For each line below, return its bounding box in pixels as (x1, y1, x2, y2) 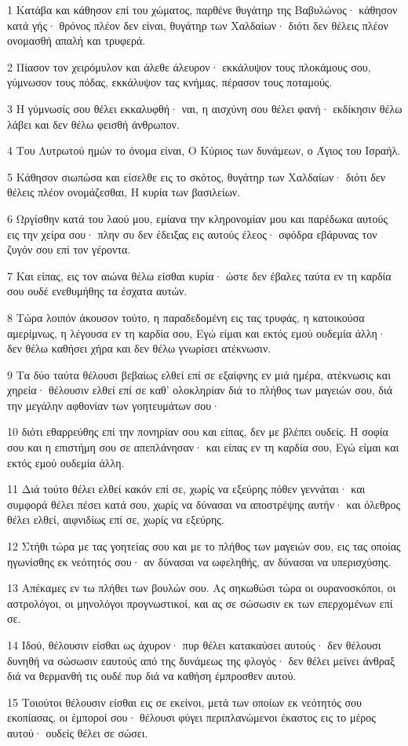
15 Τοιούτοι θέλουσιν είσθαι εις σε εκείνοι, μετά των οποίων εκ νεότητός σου (7, 693, 362, 710)
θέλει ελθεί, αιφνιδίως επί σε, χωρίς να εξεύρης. (7, 511, 224, 528)
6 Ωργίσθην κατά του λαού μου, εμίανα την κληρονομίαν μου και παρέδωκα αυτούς (7, 210, 388, 226)
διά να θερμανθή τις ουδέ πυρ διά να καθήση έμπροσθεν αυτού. (7, 667, 297, 684)
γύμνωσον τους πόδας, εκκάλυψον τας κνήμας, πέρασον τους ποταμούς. (7, 74, 333, 90)
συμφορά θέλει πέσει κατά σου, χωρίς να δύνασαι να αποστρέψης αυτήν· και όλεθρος (7, 496, 401, 512)
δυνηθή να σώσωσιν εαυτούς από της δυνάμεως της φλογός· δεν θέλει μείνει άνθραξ (7, 652, 395, 668)
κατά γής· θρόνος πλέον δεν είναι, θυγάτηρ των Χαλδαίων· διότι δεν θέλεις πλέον (7, 16, 388, 33)
